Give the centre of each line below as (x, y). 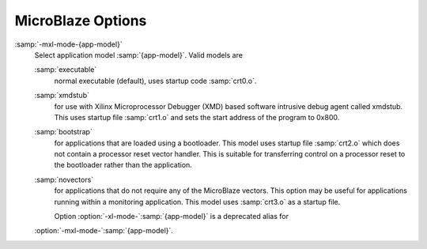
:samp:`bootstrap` (63, 132)
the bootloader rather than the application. (123, 165)
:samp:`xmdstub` (62, 96)
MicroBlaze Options (81, 21)
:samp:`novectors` (64, 179)
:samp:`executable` (66, 70)
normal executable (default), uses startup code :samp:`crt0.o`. (155, 81)
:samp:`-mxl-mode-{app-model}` (68, 44)
